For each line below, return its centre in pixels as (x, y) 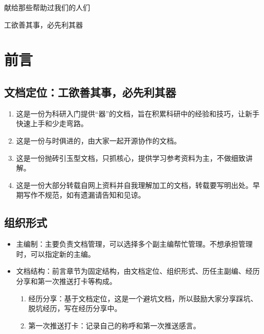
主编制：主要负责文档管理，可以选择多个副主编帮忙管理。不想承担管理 (134, 244)
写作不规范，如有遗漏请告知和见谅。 (84, 195)
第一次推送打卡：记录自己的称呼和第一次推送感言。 (114, 325)
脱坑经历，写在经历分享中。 (75, 308)
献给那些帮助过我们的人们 (47, 7)
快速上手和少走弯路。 (52, 123)
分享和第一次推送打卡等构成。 (66, 281)
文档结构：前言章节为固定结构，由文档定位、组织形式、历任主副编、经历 (138, 271)
